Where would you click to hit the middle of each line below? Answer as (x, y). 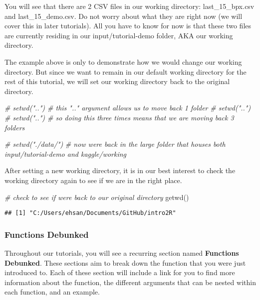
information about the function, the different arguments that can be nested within (130, 282)
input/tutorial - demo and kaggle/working (66, 153)
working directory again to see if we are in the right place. (93, 180)
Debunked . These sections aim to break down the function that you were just (125, 262)
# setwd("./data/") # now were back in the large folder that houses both (115, 144)
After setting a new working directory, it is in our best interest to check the (120, 170)
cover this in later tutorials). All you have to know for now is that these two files (128, 26)
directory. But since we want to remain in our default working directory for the (126, 71)
